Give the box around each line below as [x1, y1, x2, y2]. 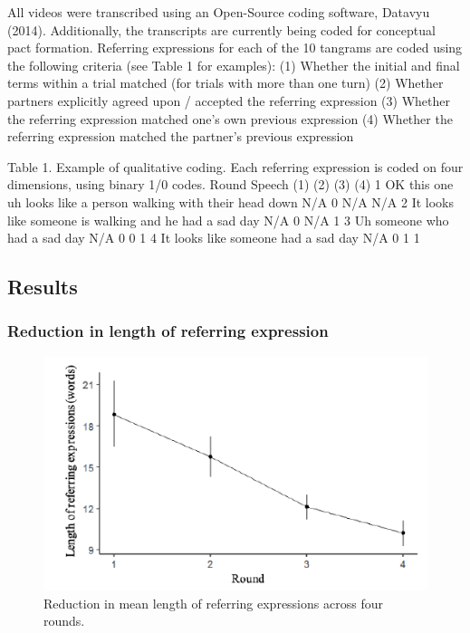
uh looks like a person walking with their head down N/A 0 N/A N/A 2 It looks [7, 192, 455, 211]
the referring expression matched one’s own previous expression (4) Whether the [7, 109, 453, 128]
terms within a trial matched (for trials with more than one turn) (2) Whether [7, 73, 444, 92]
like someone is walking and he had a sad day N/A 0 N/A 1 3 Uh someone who [7, 210, 449, 229]
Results [7, 273, 78, 301]
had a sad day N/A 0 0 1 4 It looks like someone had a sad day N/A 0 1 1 [7, 228, 420, 247]
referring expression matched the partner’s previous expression [7, 127, 354, 146]
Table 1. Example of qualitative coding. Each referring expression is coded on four [7, 157, 464, 176]
